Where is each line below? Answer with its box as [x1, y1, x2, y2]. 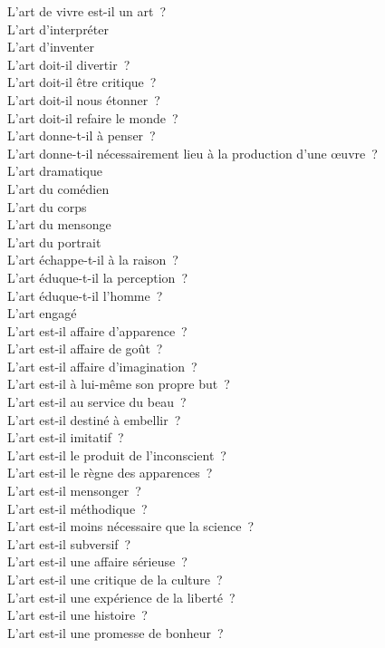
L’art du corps [7, 197, 87, 216]
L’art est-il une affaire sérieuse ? [7, 552, 188, 571]
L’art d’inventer [7, 37, 94, 56]
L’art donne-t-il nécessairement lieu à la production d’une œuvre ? [7, 143, 378, 162]
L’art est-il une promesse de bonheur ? [7, 623, 224, 642]
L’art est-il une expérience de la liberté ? [7, 587, 236, 606]
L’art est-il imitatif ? [7, 428, 124, 447]
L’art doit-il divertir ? [7, 54, 130, 73]
